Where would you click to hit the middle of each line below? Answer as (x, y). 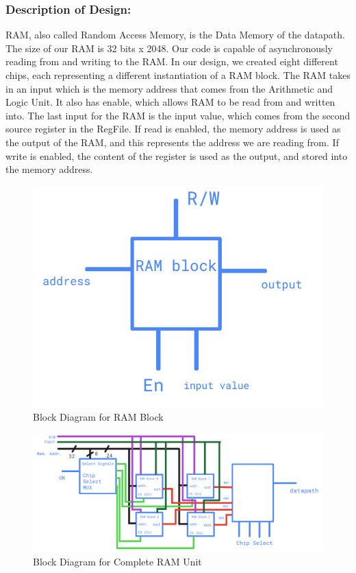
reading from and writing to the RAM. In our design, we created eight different (172, 61)
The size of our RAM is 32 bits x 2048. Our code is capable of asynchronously (169, 48)
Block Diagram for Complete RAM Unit (117, 561)
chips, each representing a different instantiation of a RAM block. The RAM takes (178, 75)
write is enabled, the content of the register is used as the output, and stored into (177, 155)
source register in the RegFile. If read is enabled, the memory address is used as (173, 129)
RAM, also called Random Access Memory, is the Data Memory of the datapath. (175, 35)
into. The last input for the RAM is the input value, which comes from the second (178, 115)
